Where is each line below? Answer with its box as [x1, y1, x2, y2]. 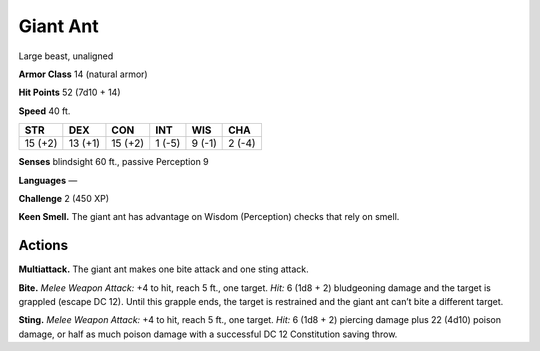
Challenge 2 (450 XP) [18, 192, 110, 204]
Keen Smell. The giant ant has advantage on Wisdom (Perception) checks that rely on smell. [18, 211, 400, 223]
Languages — [18, 174, 78, 186]
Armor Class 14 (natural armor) [18, 68, 149, 80]
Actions [18, 237, 69, 254]
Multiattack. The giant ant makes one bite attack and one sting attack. [18, 263, 309, 275]
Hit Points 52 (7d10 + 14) [18, 86, 121, 99]
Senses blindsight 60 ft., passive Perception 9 [18, 156, 209, 168]
